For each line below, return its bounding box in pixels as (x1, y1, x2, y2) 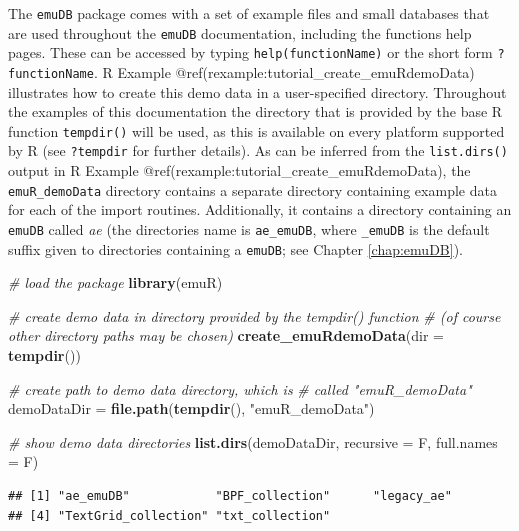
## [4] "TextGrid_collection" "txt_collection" (8, 508, 331, 523)
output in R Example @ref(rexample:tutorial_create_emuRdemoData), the (8, 160, 471, 181)
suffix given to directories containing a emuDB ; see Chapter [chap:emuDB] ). (8, 238, 463, 259)
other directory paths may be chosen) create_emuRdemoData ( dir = (8, 325, 444, 346)
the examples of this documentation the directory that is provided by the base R (8, 101, 503, 122)
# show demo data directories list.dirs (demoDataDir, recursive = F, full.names (8, 431, 498, 452)
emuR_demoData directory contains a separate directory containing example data (8, 179, 497, 200)
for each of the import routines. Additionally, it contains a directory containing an (8, 199, 512, 220)
